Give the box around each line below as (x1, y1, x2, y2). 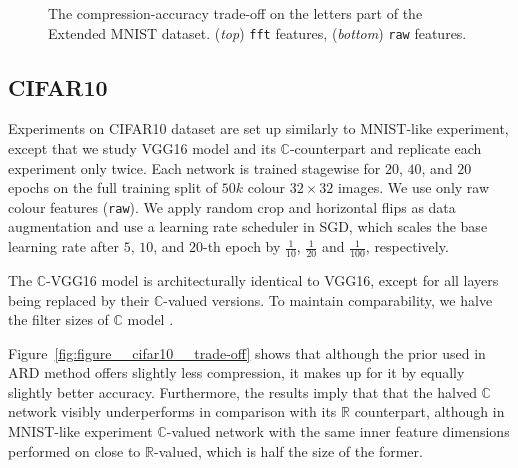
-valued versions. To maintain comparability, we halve (163, 289, 493, 310)
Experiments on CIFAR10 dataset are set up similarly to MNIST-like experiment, (8, 118, 509, 139)
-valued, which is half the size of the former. (154, 440, 423, 461)
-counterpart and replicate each (289, 138, 482, 159)
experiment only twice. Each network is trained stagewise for (8, 157, 381, 178)
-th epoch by (203, 236, 281, 257)
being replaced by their (8, 289, 150, 310)
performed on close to (8, 440, 141, 461)
